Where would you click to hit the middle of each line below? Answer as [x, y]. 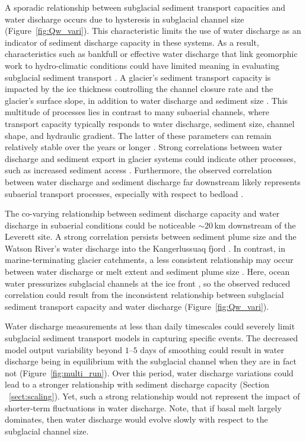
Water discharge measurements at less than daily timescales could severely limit [150, 326]
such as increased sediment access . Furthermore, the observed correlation [138, 170]
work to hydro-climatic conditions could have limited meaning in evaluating [142, 65]
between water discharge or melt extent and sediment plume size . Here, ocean [147, 272]
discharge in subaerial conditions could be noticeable [100, 225]
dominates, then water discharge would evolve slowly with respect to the [136, 419]
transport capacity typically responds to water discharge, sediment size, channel [150, 123]
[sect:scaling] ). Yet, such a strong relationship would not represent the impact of [154, 396]
